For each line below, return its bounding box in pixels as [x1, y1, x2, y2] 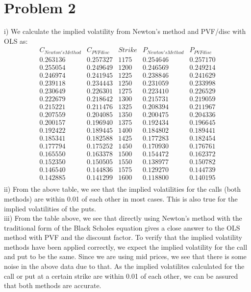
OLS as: [4, 35, 28, 46]
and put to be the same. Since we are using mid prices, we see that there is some [4, 251, 247, 262]
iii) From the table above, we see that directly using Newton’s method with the [4, 213, 242, 223]
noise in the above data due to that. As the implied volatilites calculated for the [4, 261, 245, 271]
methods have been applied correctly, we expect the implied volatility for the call [4, 241, 248, 252]
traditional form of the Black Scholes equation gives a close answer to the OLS [4, 222, 240, 233]
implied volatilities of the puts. [4, 203, 97, 213]
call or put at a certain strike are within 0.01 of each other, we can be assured [4, 270, 238, 281]
